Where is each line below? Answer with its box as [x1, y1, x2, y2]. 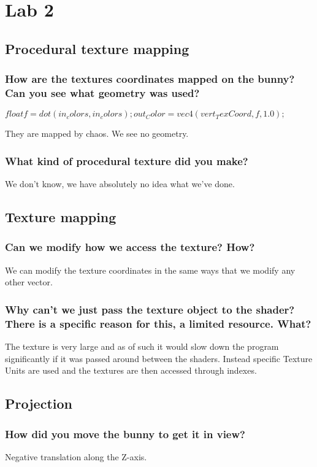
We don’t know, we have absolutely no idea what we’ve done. [5, 177, 235, 190]
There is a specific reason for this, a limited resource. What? [5, 315, 311, 331]
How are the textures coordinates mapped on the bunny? [5, 71, 295, 87]
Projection [5, 394, 72, 413]
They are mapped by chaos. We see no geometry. [5, 127, 189, 140]
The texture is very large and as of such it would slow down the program [5, 340, 279, 353]
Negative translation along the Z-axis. [5, 450, 147, 463]
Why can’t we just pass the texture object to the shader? [5, 301, 295, 317]
